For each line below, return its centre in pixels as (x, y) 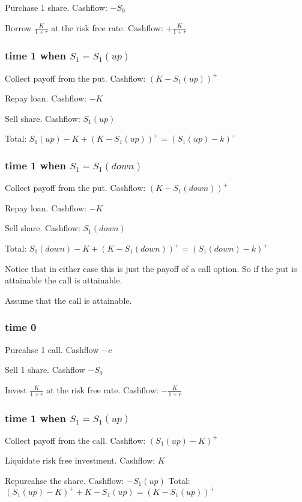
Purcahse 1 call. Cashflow (52, 349)
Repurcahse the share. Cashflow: (65, 481)
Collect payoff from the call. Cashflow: (75, 440)
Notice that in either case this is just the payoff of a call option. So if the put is (151, 268)
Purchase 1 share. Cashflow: (56, 7)
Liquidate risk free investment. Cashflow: (80, 460)
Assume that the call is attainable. (68, 300)
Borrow (18, 27)
